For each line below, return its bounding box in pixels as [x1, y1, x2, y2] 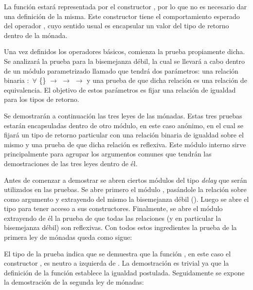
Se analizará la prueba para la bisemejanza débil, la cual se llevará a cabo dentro [4, 56, 245, 66]
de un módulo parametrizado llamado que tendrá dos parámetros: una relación [4, 65, 238, 76]
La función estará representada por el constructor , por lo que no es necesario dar [4, 1, 247, 11]
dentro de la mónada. [4, 30, 68, 40]
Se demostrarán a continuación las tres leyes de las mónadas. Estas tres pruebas [4, 110, 242, 120]
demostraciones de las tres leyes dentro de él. [4, 158, 138, 168]
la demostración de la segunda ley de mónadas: [4, 277, 144, 287]
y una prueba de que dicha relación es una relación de [87, 75, 247, 85]
